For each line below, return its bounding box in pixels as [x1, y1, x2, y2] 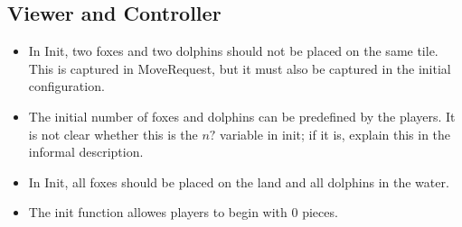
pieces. [302, 203, 338, 222]
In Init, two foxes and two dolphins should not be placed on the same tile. [28, 41, 438, 60]
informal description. [28, 142, 144, 161]
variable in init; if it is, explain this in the [220, 124, 451, 143]
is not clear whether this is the [28, 124, 198, 143]
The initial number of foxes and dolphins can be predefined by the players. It [28, 106, 456, 125]
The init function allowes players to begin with [28, 203, 288, 222]
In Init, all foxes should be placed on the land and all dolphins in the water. [28, 172, 449, 191]
